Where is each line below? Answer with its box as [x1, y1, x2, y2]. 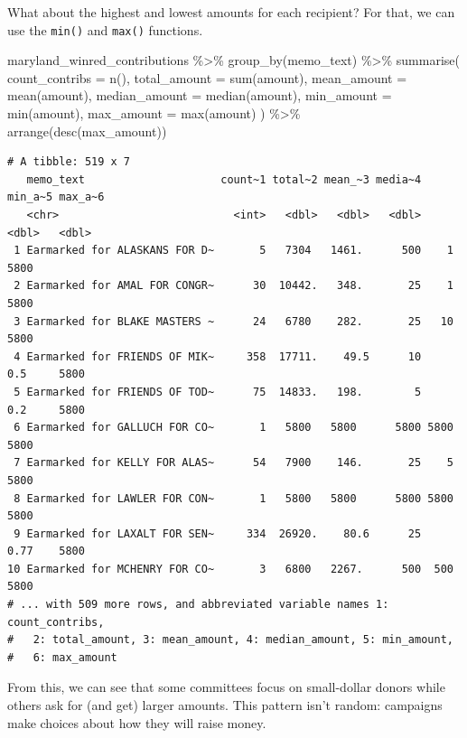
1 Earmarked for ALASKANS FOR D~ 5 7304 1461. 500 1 [14, 244, 453, 257]
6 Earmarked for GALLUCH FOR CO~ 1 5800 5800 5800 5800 [14, 421, 453, 434]
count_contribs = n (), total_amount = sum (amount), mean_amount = [7, 68, 407, 87]
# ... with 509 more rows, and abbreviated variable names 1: [7, 598, 389, 612]
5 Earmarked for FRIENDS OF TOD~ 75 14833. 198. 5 [14, 385, 422, 398]
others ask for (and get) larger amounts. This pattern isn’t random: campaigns [7, 696, 443, 715]
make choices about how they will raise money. [7, 713, 266, 732]
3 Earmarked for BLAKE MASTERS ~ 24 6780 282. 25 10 [14, 314, 453, 328]
